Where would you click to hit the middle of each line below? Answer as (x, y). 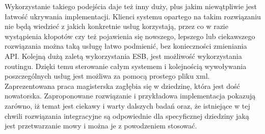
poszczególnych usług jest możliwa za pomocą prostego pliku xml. (107, 76)
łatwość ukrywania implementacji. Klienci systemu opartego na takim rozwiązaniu (133, 16)
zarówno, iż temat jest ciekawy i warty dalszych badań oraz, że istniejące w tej (127, 105)
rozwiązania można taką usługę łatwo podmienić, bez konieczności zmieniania (126, 46)
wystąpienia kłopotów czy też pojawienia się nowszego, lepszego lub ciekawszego (130, 36)
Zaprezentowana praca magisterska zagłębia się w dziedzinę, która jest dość (122, 86)
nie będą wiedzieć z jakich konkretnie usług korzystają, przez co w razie (116, 26)
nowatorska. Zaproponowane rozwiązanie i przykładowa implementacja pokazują (130, 96)
